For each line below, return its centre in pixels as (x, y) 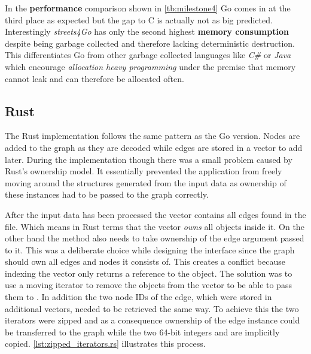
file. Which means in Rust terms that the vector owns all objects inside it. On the (155, 226)
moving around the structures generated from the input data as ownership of (146, 182)
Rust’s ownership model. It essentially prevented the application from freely (144, 171)
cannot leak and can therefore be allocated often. (94, 78)
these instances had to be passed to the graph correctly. (107, 194)
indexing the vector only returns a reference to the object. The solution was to (149, 273)
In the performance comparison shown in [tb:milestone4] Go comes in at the (148, 8)
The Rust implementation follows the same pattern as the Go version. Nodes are (153, 136)
